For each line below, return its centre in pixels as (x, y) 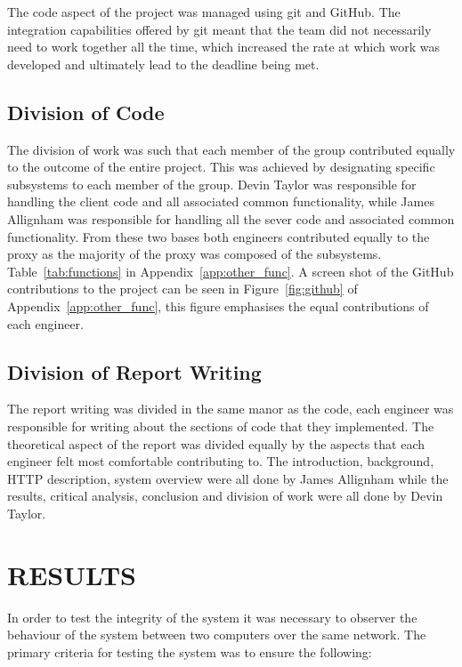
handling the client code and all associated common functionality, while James (221, 201)
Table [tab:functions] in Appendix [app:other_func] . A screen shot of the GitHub (231, 271)
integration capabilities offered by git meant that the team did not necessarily (219, 29)
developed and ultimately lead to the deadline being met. (163, 64)
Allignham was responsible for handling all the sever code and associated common (231, 218)
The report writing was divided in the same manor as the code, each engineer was (231, 409)
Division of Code (86, 112)
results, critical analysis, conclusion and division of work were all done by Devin (225, 496)
